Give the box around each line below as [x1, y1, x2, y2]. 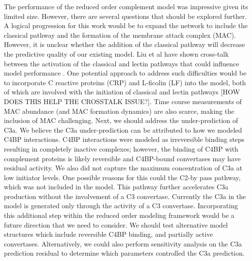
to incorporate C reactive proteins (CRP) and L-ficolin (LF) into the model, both [4, 77, 246, 87]
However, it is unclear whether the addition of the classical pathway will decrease [4, 39, 245, 49]
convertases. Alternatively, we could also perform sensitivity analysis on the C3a [4, 238, 242, 248]
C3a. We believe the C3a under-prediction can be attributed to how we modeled [4, 124, 242, 135]
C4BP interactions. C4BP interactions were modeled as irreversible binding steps [4, 134, 245, 144]
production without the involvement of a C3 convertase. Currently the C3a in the [4, 191, 246, 201]
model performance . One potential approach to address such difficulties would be [4, 68, 247, 78]
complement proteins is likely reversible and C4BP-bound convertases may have [4, 153, 241, 163]
